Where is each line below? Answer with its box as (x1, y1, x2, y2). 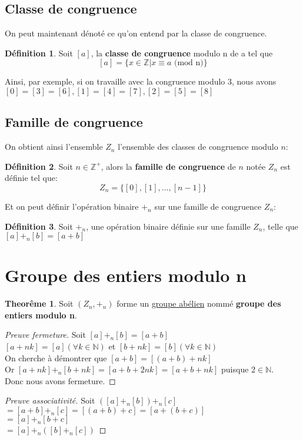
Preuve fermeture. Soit (5, 328, 86, 341)
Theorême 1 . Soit (5, 297, 74, 310)
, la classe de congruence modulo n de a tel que (91, 46, 273, 59)
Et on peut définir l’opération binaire (5, 200, 139, 212)
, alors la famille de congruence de (101, 160, 236, 172)
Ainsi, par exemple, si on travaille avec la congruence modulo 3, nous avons (5, 75, 277, 88)
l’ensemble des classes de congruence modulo (118, 140, 278, 153)
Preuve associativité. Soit (5, 394, 95, 407)
